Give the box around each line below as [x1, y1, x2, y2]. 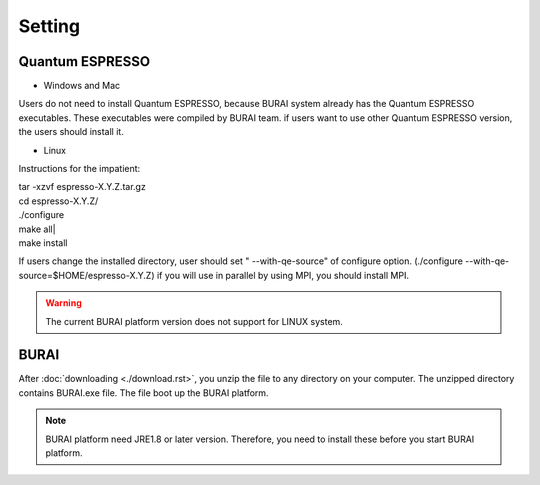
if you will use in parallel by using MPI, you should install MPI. [156, 269, 410, 281]
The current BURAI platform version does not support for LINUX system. [45, 315, 344, 327]
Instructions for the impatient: [18, 163, 141, 175]
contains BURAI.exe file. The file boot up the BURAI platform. [18, 386, 269, 399]
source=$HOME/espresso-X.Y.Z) [18, 269, 155, 281]
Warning [45, 297, 82, 309]
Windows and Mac [43, 80, 121, 92]
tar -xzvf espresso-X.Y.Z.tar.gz [18, 181, 147, 193]
